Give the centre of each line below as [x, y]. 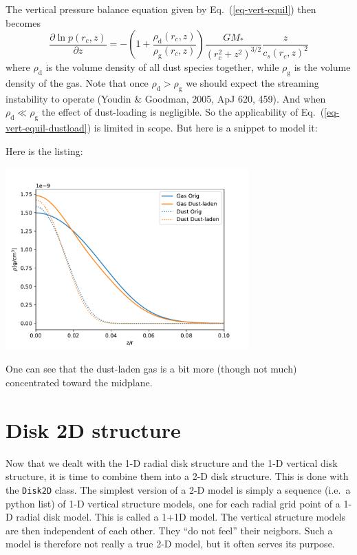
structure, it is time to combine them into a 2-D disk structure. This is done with [177, 476]
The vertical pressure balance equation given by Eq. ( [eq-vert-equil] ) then [161, 9]
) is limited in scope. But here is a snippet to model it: [202, 128]
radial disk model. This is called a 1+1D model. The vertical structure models [181, 517]
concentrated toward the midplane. [79, 383]
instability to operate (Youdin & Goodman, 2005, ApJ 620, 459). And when [166, 98]
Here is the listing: [44, 150]
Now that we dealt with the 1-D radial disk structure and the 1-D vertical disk [172, 462]
